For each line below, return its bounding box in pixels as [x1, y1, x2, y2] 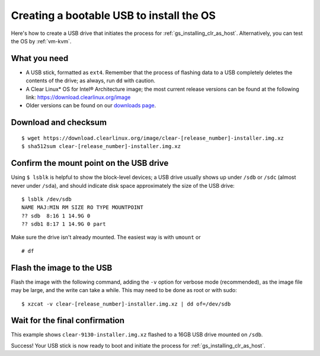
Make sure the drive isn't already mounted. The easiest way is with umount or [11, 234, 201, 241]
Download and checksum [11, 117, 107, 127]
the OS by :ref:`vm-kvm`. [11, 37, 72, 44]
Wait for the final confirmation [11, 316, 124, 326]
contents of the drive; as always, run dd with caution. [25, 77, 156, 84]
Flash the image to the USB [11, 262, 113, 272]
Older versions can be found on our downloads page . [25, 102, 156, 109]
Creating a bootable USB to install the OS [11, 9, 216, 22]
